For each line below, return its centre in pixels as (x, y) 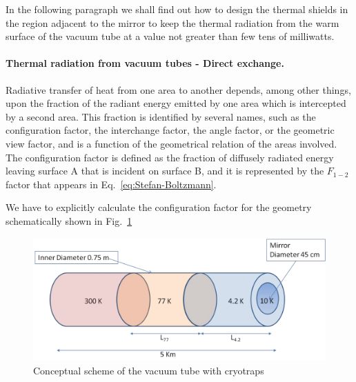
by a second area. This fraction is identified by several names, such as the (161, 116)
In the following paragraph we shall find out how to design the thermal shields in (177, 9)
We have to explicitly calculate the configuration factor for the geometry (159, 207)
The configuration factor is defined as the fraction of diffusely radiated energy (170, 157)
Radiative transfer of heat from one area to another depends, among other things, (178, 89)
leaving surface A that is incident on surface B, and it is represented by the (165, 171)
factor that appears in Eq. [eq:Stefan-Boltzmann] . (111, 184)
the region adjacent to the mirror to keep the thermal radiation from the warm (172, 22)
